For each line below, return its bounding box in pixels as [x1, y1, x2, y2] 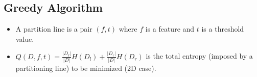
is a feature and [145, 23, 195, 34]
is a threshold [201, 23, 244, 34]
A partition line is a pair [15, 23, 92, 34]
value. [15, 33, 34, 44]
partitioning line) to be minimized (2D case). [15, 63, 156, 73]
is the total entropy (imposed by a [146, 50, 253, 61]
